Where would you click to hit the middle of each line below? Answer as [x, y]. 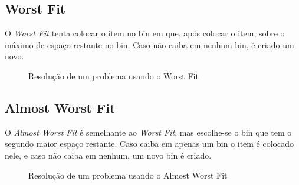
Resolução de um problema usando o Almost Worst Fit [128, 175]
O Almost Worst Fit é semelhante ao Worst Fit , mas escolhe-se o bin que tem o [148, 132]
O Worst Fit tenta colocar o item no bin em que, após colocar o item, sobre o [145, 33]
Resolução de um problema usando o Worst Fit [114, 75]
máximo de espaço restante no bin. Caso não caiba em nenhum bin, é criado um [149, 44]
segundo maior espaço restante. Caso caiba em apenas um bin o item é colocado [149, 144]
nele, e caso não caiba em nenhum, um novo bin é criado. [108, 155]
